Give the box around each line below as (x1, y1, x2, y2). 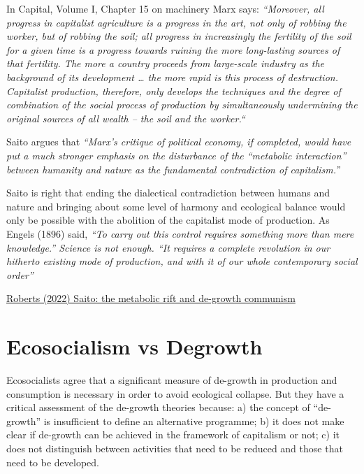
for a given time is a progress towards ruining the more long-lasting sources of (6, 42, 340, 57)
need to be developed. (6, 454, 99, 469)
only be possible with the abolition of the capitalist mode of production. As (6, 213, 330, 227)
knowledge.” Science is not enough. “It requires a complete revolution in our (6, 240, 330, 254)
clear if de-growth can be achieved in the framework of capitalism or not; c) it (6, 427, 340, 442)
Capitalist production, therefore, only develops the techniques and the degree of (6, 83, 341, 98)
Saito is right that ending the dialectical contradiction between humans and (6, 185, 330, 200)
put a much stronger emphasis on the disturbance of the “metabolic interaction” (6, 148, 347, 162)
